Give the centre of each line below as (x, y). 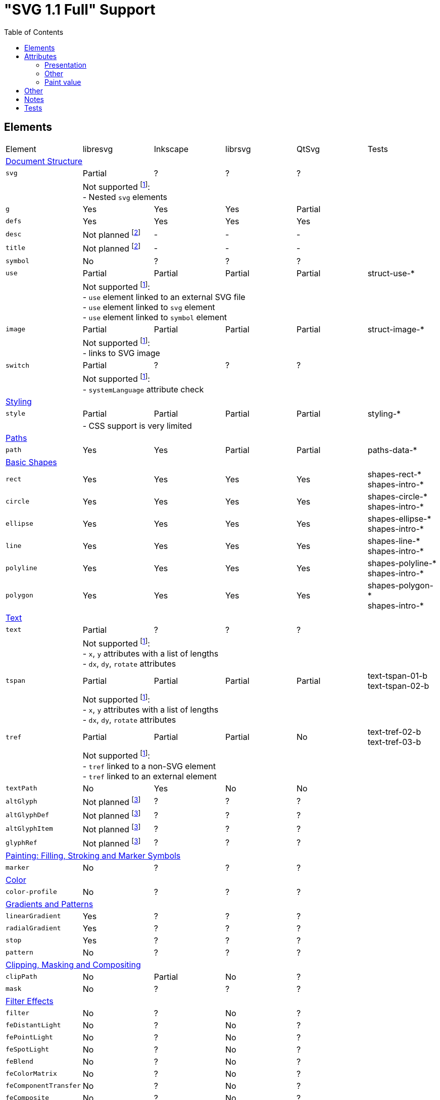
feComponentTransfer (43, 1086)
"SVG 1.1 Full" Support (80, 10)
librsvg (238, 149)
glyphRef (21, 842)
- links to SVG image (121, 353)
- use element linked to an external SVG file (164, 297)
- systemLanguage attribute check (143, 389)
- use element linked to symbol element (155, 317)
